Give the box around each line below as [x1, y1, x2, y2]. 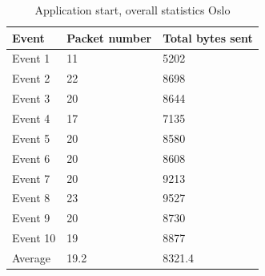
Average [12, 249, 50, 266]
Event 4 [12, 109, 50, 126]
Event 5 [12, 129, 50, 146]
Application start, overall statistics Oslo [34, 2, 231, 18]
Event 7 [12, 169, 50, 186]
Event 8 [12, 189, 50, 206]
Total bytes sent [163, 29, 253, 46]
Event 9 [12, 209, 50, 226]
